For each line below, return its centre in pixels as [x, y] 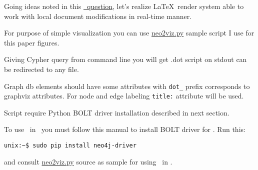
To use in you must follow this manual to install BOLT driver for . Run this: [125, 129]
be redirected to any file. [41, 69]
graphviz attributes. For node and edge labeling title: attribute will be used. [124, 96]
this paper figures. [32, 42]
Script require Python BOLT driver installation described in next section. [117, 112]
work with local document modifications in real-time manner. [98, 16]
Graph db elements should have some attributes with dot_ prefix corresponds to [127, 86]
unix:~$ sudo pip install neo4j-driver [70, 146]
